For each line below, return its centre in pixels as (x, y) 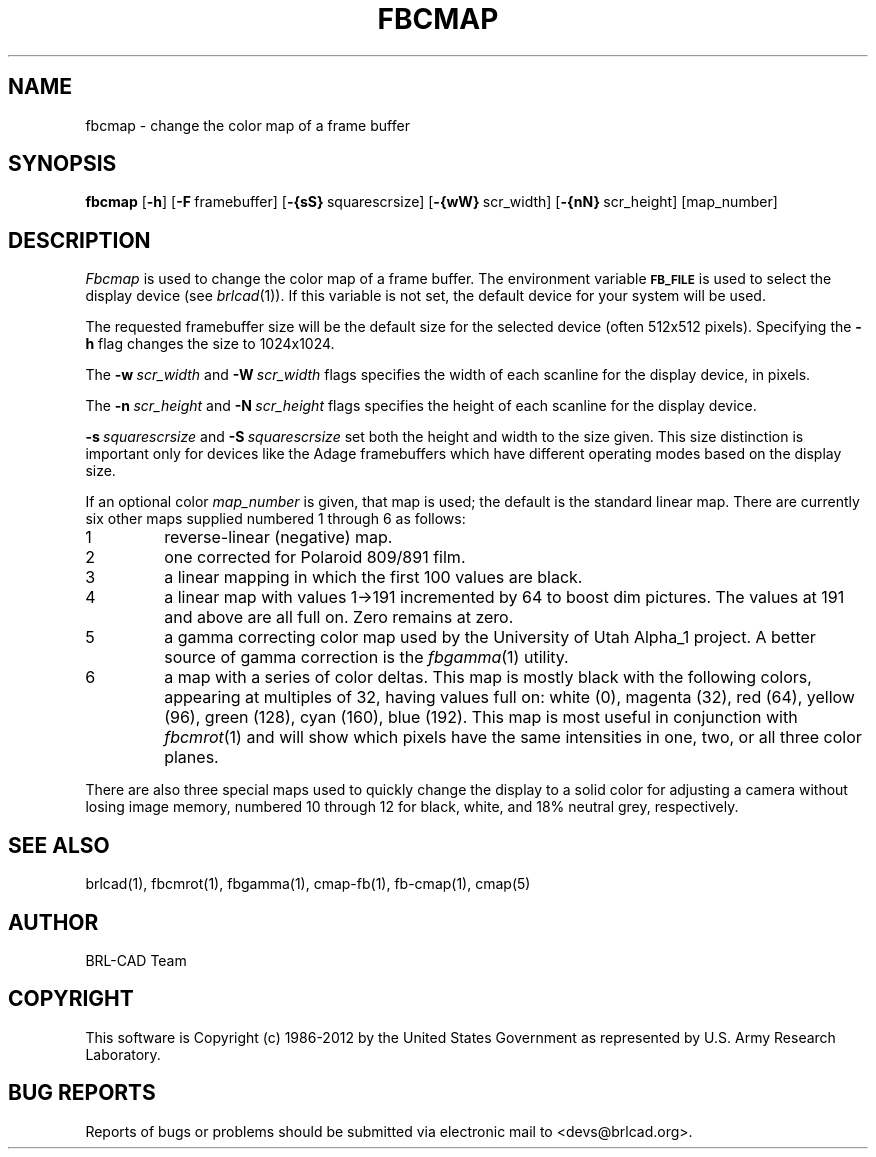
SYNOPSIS (62, 164)
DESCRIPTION (79, 240)
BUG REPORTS (82, 1093)
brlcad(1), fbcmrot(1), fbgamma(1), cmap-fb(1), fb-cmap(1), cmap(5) (308, 884)
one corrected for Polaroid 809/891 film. (315, 557)
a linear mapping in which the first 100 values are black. (373, 577)
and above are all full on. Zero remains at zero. (339, 617)
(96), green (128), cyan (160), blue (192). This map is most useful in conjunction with (481, 717)
